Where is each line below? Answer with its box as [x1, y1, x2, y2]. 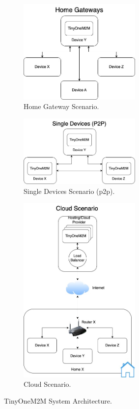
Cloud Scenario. [24, 379, 71, 389]
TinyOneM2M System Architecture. [4, 395, 112, 406]
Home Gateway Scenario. [24, 101, 99, 112]
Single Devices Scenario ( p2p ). [24, 186, 115, 196]
